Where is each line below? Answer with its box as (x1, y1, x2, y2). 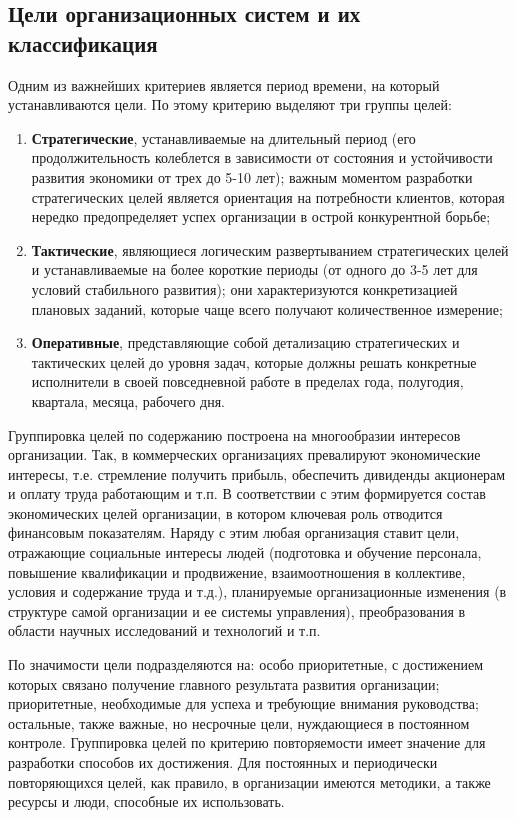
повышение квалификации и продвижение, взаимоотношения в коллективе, (8, 561, 466, 582)
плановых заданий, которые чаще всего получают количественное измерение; (31, 298, 503, 319)
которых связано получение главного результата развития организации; (8, 673, 440, 694)
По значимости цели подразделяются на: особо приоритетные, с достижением (8, 654, 483, 675)
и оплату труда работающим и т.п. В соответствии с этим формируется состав (8, 483, 486, 504)
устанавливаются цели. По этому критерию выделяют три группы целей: (8, 94, 452, 115)
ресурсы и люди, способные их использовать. (8, 791, 285, 812)
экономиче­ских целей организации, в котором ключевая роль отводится (8, 502, 443, 523)
